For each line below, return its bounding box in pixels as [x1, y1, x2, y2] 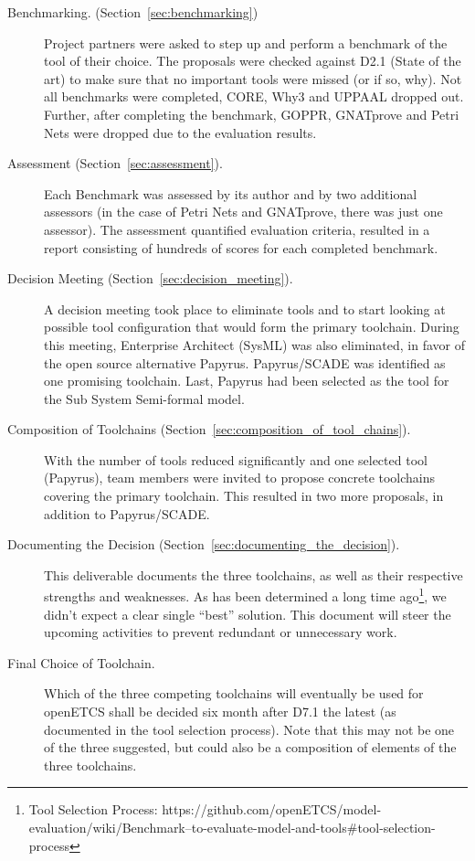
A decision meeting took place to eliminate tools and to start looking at [44, 299, 446, 318]
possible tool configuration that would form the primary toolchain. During [44, 317, 459, 336]
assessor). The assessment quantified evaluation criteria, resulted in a [44, 219, 430, 239]
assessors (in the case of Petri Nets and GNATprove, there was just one [44, 202, 443, 221]
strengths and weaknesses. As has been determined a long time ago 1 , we [44, 584, 447, 606]
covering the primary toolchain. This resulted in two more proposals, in [44, 486, 444, 505]
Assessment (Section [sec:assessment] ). [7, 154, 223, 173]
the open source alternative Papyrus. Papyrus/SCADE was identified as [44, 353, 446, 372]
